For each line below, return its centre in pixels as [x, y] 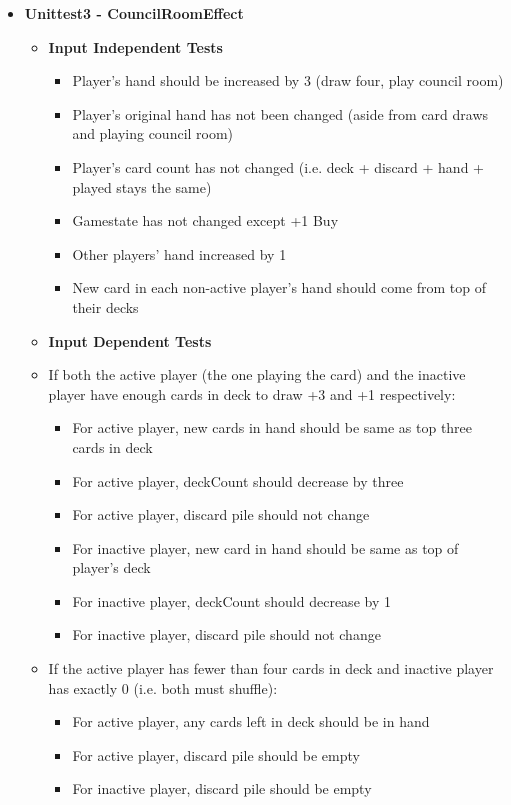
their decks [105, 306]
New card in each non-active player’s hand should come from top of [279, 287]
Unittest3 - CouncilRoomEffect [134, 13]
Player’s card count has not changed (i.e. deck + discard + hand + [278, 166]
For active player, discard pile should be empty [216, 754]
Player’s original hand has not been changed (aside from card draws [280, 113]
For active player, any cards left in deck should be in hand [251, 721]
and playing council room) [153, 133]
